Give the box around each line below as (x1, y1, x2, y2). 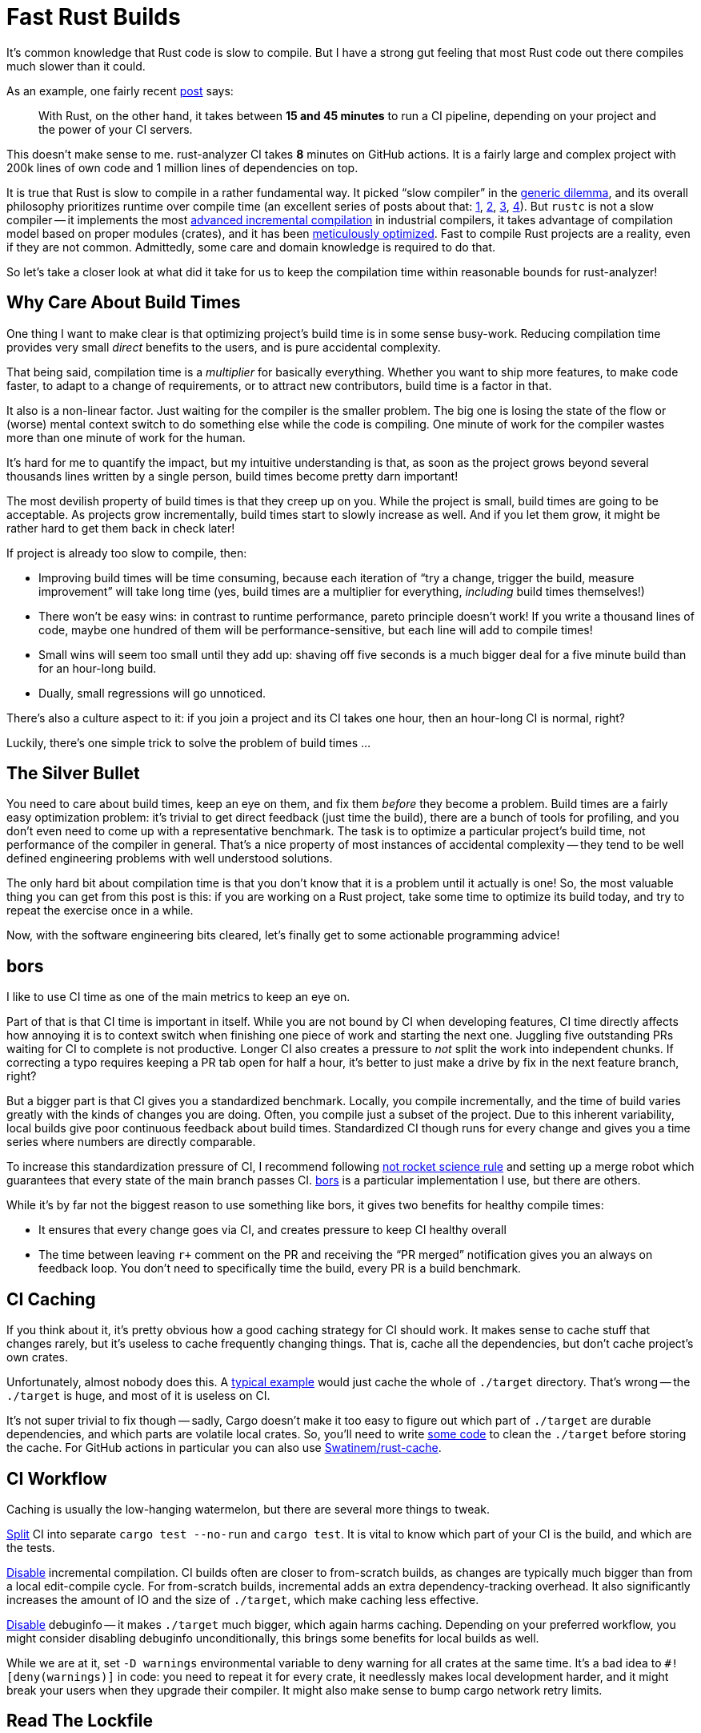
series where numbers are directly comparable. (6, 1135, 256, 1149)
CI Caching (6, 1289, 96, 1309)
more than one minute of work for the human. (6, 430, 246, 444)
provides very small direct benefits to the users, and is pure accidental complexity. (6, 340, 441, 354)
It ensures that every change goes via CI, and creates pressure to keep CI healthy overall (38, 1223, 507, 1237)
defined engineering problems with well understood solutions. (6, 851, 333, 866)
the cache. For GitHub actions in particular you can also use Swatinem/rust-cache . (6, 1441, 442, 1455)
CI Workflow (6, 1468, 107, 1489)
